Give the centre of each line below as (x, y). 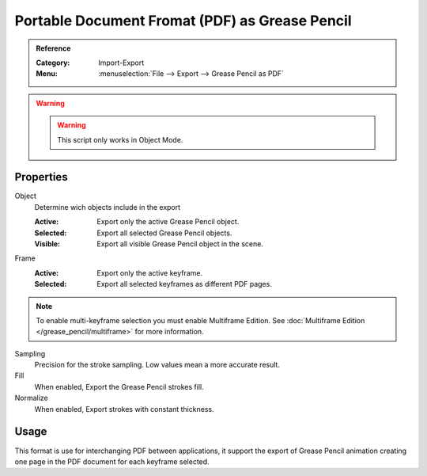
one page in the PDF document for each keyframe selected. (112, 461)
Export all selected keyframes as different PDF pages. (184, 284)
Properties (41, 177)
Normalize (32, 398)
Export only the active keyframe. (150, 272)
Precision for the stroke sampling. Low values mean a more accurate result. (157, 365)
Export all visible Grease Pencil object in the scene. (180, 244)
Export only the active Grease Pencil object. (168, 222)
